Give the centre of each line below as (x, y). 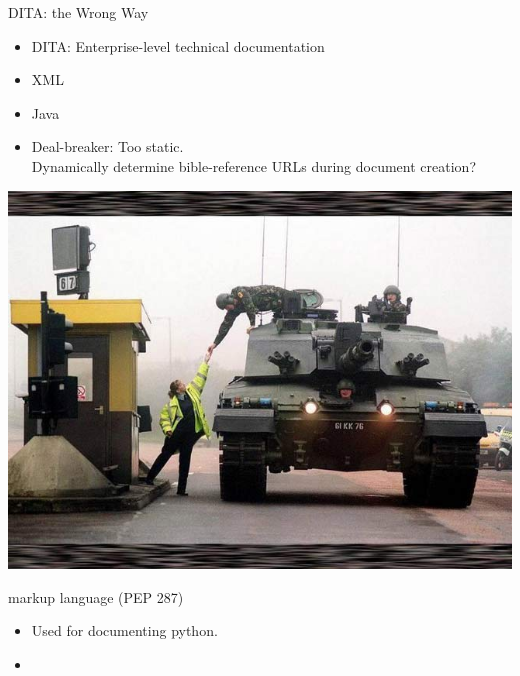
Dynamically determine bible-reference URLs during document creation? (253, 165)
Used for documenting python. (124, 630)
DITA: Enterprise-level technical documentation (178, 45)
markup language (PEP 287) (96, 596)
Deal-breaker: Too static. (107, 146)
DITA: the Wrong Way (78, 12)
